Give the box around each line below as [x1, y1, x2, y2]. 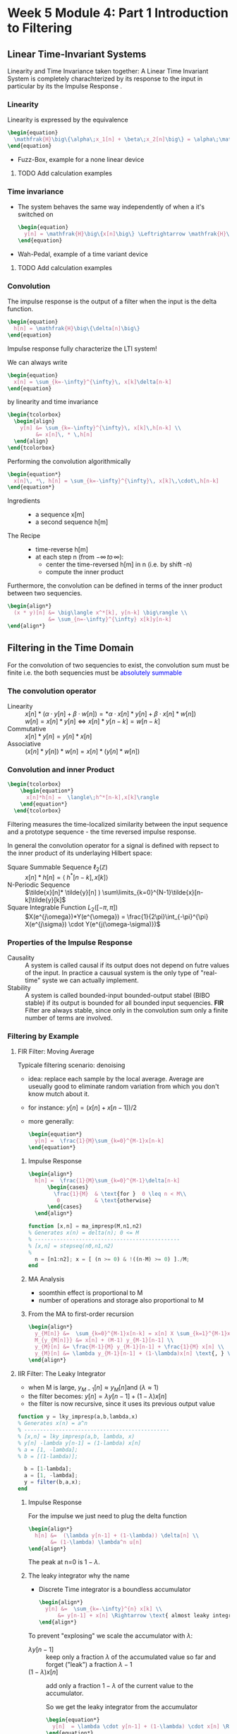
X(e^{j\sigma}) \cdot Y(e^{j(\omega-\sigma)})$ [25, 919, 161, 928]
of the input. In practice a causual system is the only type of [25, 969, 200, 977]
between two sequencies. [7, 589, 83, 598]
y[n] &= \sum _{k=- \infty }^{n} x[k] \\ [44, 1605, 162, 1613]
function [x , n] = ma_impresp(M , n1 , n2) [28, 1223, 142, 1230]
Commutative [7, 724, 47, 733]
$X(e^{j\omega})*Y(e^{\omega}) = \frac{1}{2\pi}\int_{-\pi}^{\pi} [25, 912, 209, 921]
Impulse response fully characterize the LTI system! [7, 344, 157, 353]
